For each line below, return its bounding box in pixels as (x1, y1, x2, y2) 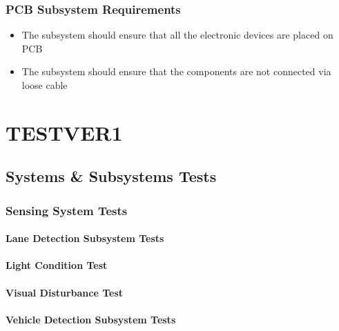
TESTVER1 (6, 118, 123, 146)
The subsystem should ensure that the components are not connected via (21, 64, 331, 79)
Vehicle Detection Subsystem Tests (6, 312, 176, 326)
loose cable (21, 78, 68, 92)
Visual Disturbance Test (6, 285, 124, 299)
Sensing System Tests (6, 201, 128, 219)
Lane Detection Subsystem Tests (6, 231, 164, 245)
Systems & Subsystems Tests (6, 165, 217, 187)
